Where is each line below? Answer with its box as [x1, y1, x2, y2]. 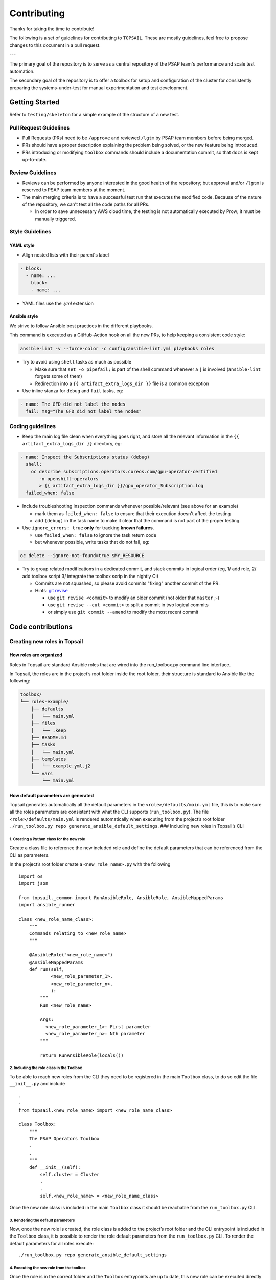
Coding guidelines [9, 422, 56, 430]
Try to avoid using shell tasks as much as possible [22, 359, 132, 365]
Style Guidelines [9, 228, 51, 236]
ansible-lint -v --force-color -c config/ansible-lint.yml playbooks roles [20, 346, 215, 352]
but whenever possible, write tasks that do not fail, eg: [35, 539, 150, 545]
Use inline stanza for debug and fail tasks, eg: [22, 388, 123, 394]
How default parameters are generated [9, 792, 94, 798]
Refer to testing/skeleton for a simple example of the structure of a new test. [9, 112, 180, 118]
